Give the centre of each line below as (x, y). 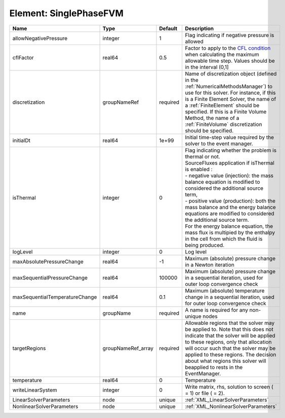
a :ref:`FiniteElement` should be (222, 105)
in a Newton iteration (210, 265)
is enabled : (199, 169)
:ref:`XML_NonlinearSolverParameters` (231, 406)
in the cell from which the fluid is (224, 239)
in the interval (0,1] (207, 67)
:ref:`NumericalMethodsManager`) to (229, 86)
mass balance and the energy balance (230, 207)
